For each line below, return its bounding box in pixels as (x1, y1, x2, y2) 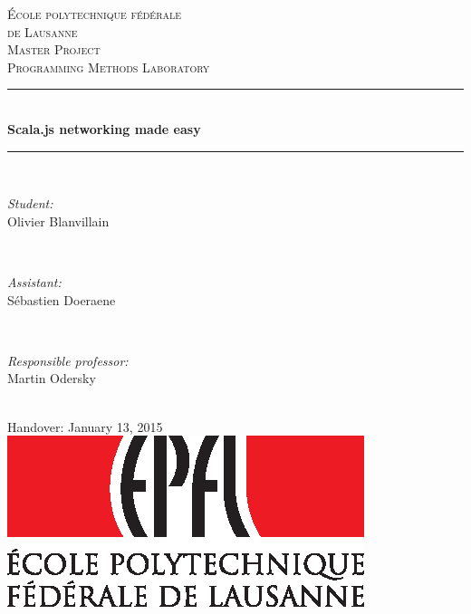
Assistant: (7, 272, 62, 291)
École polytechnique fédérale (7, 5, 182, 23)
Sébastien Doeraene (7, 290, 116, 309)
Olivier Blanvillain (7, 211, 110, 230)
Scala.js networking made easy (7, 119, 201, 138)
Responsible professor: (7, 350, 129, 369)
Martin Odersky (7, 369, 96, 388)
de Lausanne (7, 22, 78, 41)
